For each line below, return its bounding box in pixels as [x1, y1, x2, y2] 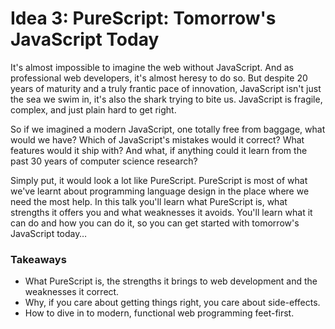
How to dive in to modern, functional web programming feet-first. [24, 307, 295, 319]
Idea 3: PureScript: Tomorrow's [10, 7, 277, 30]
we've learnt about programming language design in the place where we [10, 185, 310, 197]
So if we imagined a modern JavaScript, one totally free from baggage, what [10, 123, 326, 135]
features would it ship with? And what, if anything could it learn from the [10, 144, 308, 156]
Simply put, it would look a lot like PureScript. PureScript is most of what [10, 174, 308, 186]
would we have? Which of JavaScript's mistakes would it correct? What [10, 133, 305, 146]
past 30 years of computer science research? [10, 155, 198, 167]
